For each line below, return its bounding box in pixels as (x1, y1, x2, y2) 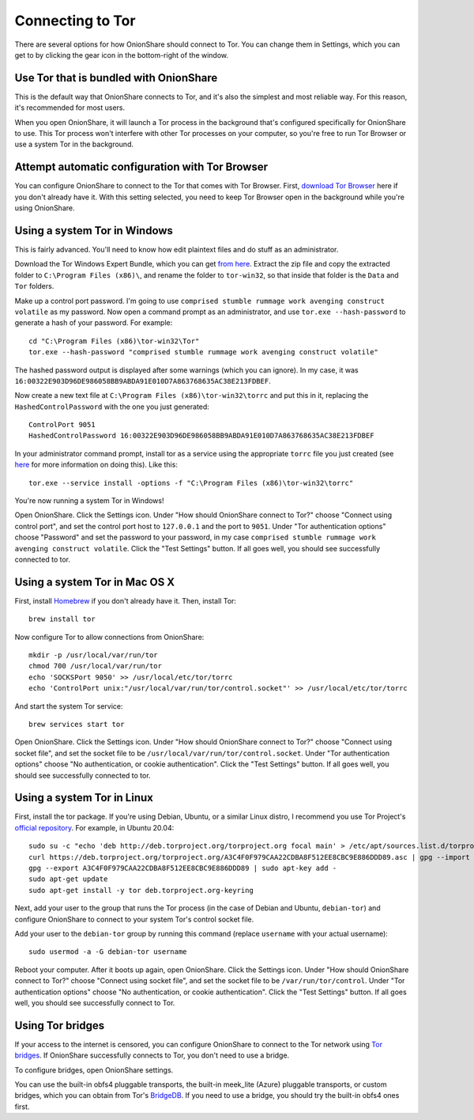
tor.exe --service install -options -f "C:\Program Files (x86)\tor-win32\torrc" (28, 479, 354, 487)
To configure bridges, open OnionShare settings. (14, 1065, 174, 1075)
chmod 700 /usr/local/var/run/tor (28, 661, 162, 671)
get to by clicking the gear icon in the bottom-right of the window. (14, 50, 229, 59)
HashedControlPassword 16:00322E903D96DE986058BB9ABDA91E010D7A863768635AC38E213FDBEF (28, 431, 374, 441)
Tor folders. (14, 282, 55, 291)
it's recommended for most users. (14, 103, 126, 112)
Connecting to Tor (14, 12, 136, 29)
